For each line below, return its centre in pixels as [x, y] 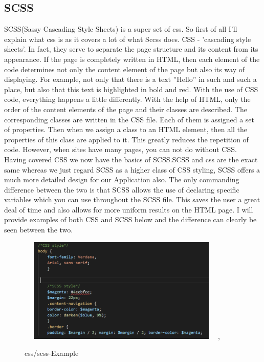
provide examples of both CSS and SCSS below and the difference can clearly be [130, 219]
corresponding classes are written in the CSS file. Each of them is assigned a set [129, 119]
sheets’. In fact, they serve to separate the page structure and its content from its [131, 49]
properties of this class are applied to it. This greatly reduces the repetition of [126, 139]
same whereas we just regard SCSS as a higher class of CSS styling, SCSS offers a [132, 169]
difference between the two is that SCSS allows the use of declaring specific [122, 189]
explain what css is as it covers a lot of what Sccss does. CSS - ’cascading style [128, 39]
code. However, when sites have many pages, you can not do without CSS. [120, 149]
